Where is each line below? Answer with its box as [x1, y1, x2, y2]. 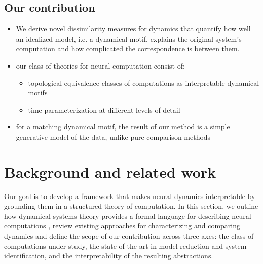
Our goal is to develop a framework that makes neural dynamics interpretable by [4, 190, 255, 201]
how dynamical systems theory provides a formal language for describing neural [4, 210, 251, 221]
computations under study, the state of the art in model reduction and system [4, 240, 247, 251]
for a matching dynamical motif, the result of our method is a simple [16, 121, 230, 132]
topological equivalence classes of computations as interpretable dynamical [28, 77, 259, 88]
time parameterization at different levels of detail [28, 104, 180, 115]
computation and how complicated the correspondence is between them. [16, 43, 240, 54]
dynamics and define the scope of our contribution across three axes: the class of [4, 230, 254, 241]
